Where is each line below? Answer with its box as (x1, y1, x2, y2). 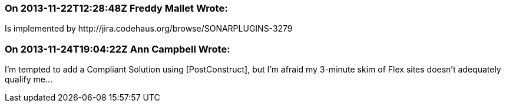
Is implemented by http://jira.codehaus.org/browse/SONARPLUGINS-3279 (5, 23, 293, 34)
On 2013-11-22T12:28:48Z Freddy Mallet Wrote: (5, 2, 228, 14)
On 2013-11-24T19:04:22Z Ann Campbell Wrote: (5, 43, 230, 55)
